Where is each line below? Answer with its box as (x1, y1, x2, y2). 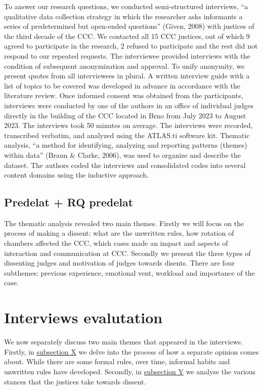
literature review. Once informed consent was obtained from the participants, (4, 90, 243, 101)
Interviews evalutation (4, 307, 163, 328)
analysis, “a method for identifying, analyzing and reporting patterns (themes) (4, 140, 247, 150)
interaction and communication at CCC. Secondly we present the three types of (4, 247, 251, 258)
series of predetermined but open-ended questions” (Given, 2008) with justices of (4, 21, 254, 31)
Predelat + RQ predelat (4, 194, 134, 210)
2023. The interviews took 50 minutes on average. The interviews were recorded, (4, 120, 253, 131)
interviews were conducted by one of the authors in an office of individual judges (4, 100, 254, 110)
